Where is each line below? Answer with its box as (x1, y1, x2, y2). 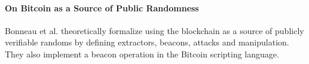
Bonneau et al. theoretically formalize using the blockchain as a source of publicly (5, 24, 304, 36)
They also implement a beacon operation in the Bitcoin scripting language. (5, 47, 279, 60)
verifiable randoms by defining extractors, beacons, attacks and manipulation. (5, 36, 289, 48)
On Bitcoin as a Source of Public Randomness (5, 1, 199, 14)
